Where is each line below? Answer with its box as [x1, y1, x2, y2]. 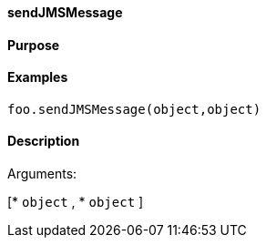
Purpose [7, 36, 60, 53]
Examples [7, 69, 68, 86]
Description [7, 133, 80, 149]
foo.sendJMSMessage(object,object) [7, 101, 261, 117]
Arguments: [7, 166, 77, 182]
